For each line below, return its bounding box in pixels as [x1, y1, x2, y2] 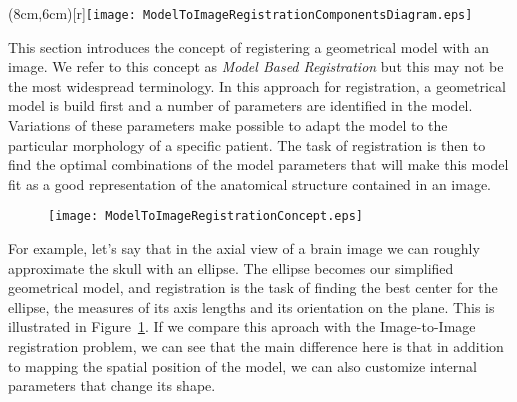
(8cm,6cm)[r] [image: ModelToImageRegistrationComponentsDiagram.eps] [8, 3, 473, 23]
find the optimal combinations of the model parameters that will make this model [8, 154, 509, 175]
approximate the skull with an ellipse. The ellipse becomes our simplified [8, 257, 454, 278]
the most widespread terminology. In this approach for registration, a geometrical [8, 75, 506, 96]
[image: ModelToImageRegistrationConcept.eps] [48, 209, 363, 224]
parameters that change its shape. [8, 375, 216, 396]
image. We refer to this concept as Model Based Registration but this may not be [8, 56, 504, 77]
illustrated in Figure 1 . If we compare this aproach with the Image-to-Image [8, 316, 476, 337]
